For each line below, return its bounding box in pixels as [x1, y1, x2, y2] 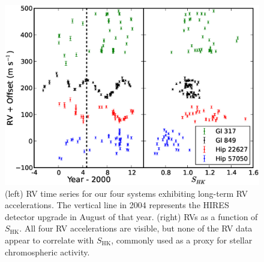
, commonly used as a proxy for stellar [111, 233, 253, 246]
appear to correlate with [5, 233, 94, 246]
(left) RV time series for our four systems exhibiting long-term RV [5, 187, 248, 199]
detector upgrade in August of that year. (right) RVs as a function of [5, 210, 258, 223]
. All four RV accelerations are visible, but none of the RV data [19, 222, 253, 234]
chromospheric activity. [5, 245, 90, 258]
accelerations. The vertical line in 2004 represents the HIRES [5, 199, 229, 211]
